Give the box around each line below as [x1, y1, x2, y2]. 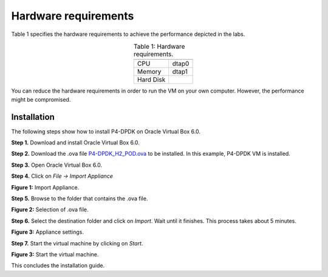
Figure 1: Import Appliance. [11, 183, 80, 191]
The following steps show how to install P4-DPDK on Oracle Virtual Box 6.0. [11, 128, 200, 135]
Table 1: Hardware [134, 43, 185, 51]
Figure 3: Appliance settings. [11, 228, 84, 236]
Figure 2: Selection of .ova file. [11, 206, 89, 213]
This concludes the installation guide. [11, 262, 105, 269]
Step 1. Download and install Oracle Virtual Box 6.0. [11, 139, 140, 146]
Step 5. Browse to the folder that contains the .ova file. [11, 195, 148, 202]
